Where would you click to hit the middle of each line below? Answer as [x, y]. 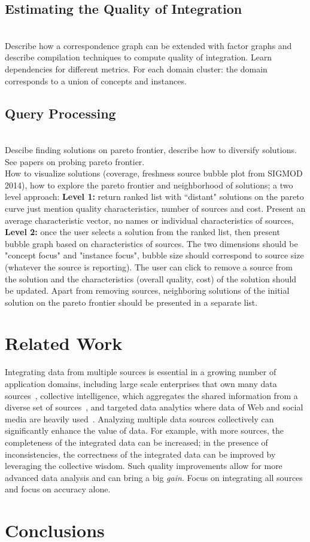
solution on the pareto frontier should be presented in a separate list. [131, 302]
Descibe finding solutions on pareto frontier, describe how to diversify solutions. [151, 149]
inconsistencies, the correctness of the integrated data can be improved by [140, 454]
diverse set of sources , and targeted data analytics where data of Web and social [154, 407]
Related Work [64, 343]
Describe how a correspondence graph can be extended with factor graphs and [148, 45]
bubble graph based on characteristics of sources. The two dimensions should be [151, 243]
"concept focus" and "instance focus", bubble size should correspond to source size [154, 255]
